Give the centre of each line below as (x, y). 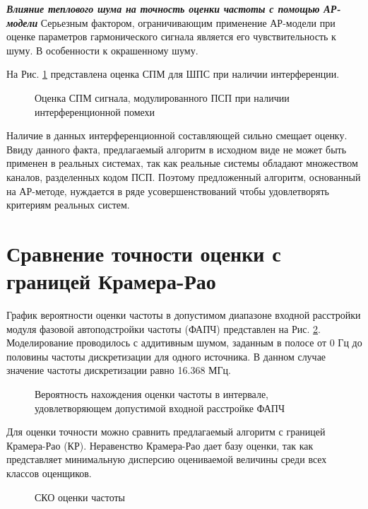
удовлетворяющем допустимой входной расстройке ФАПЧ (160, 408)
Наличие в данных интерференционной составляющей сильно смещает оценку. (177, 135)
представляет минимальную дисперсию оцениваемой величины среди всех (167, 459)
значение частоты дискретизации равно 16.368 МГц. (119, 370)
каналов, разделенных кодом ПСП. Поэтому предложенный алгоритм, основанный (184, 176)
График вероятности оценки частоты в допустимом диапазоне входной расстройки (184, 315)
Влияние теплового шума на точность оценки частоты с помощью (163, 8)
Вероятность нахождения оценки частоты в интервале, (152, 394)
